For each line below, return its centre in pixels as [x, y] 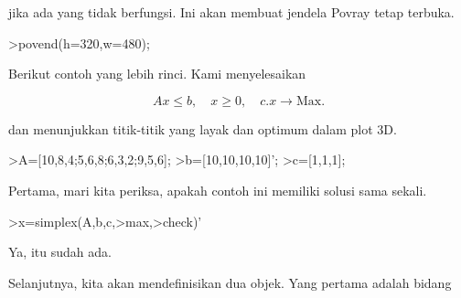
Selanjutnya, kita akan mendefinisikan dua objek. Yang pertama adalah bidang [230, 282]
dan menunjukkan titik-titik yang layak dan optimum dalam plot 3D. [203, 128]
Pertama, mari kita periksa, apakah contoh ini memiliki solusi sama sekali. [218, 190]
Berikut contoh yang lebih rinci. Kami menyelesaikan [157, 74]
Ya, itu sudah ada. [60, 252]
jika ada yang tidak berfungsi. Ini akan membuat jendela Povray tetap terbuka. [231, 12]
